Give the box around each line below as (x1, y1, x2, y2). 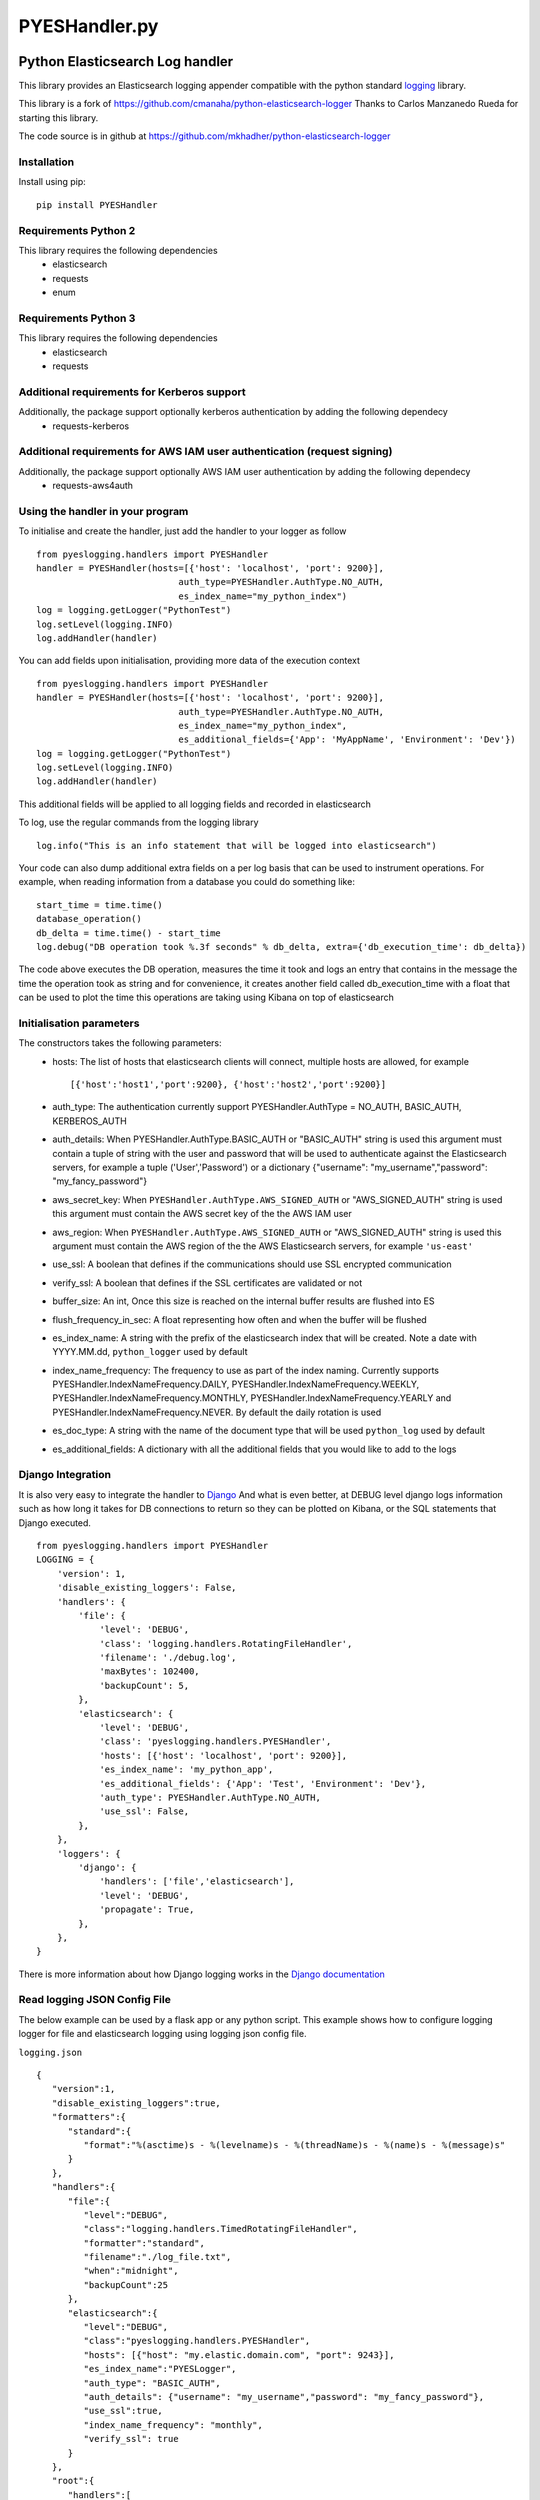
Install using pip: (18, 176, 87, 188)
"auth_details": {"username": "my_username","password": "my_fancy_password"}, (83, 2391, 485, 2402)
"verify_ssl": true (83, 2433, 179, 2445)
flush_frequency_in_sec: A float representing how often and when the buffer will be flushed (52, 1313, 427, 1325)
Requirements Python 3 (18, 311, 136, 325)
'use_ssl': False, (99, 1806, 190, 1817)
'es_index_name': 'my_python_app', (99, 1764, 274, 1775)
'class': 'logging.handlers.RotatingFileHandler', (99, 1638, 353, 1649)
